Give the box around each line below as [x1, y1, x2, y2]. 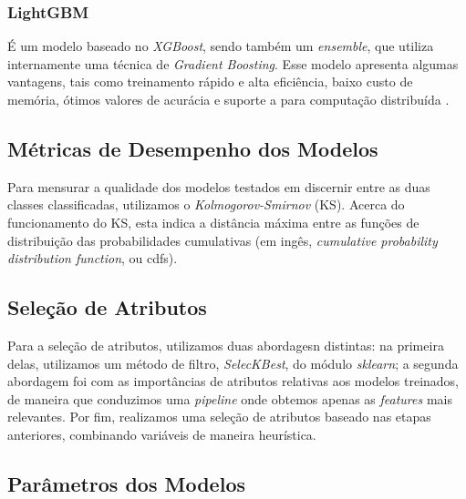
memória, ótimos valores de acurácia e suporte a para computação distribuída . [7, 90, 450, 108]
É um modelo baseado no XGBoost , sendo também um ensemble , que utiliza [7, 36, 434, 56]
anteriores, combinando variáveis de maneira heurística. [7, 424, 316, 443]
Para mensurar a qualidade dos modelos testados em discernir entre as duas [7, 177, 430, 196]
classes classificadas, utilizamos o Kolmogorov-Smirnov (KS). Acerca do [7, 195, 405, 214]
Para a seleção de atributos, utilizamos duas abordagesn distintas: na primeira [7, 335, 444, 354]
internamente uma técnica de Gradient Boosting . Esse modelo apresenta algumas [7, 54, 459, 73]
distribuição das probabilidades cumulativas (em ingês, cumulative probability [7, 230, 438, 249]
